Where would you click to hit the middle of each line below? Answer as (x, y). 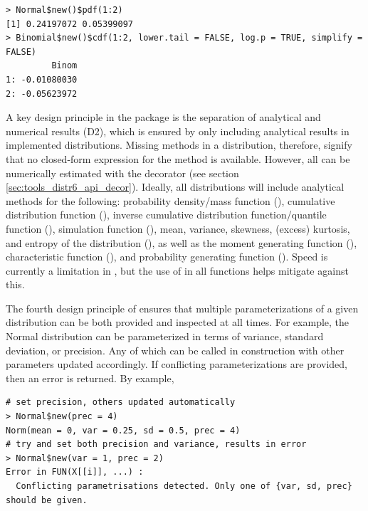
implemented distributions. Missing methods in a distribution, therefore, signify (179, 145)
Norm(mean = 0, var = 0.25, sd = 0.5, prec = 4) (123, 430)
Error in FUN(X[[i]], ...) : (75, 472)
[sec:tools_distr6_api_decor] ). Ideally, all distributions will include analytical (175, 187)
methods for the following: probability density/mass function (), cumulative (170, 200)
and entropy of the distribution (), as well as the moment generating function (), (182, 242)
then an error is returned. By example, (90, 378)
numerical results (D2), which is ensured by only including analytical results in (178, 131)
